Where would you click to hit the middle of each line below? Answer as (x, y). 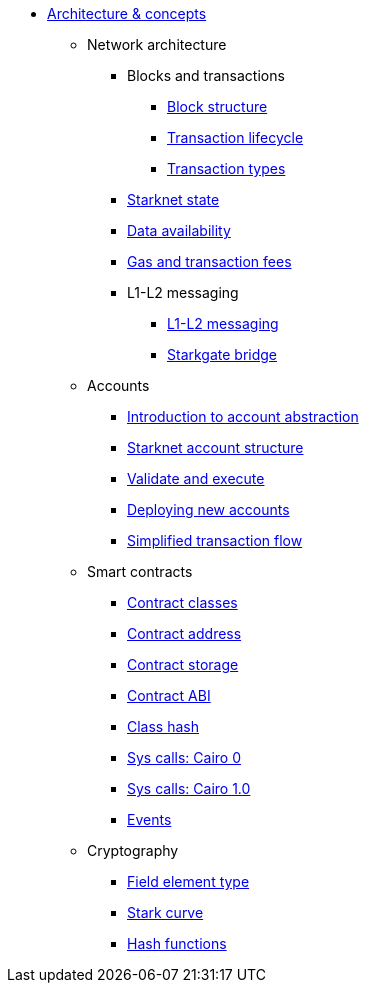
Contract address (184, 633)
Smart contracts (140, 571)
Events (149, 819)
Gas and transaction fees (209, 261)
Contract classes (182, 602)
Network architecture (157, 44)
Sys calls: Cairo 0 (184, 757)
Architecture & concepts (127, 13)
